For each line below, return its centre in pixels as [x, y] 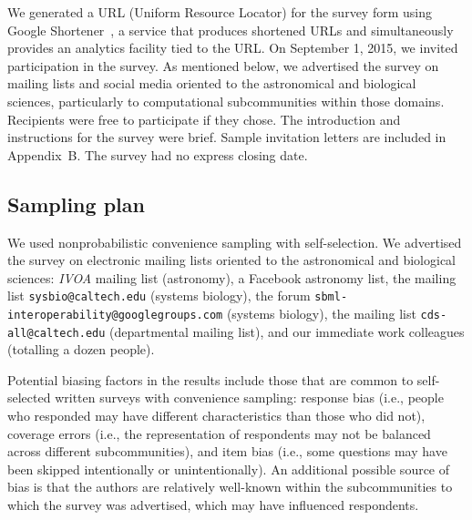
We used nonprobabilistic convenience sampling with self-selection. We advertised [235, 242]
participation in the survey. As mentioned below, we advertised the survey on [223, 65]
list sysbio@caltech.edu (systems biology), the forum [159, 296]
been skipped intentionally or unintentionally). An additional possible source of [229, 469]
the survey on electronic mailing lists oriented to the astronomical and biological [232, 260]
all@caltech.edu [56, 333]
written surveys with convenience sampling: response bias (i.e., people [249, 398]
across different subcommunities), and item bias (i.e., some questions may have [227, 451]
